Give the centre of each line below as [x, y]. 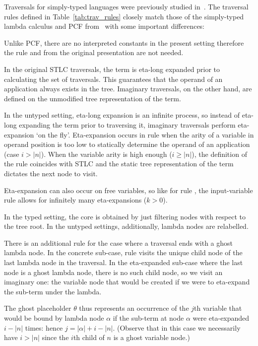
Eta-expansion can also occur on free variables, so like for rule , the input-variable [129, 190]
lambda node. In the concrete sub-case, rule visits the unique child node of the [123, 252]
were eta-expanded [221, 318]
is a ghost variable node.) [152, 337]
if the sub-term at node [148, 318]
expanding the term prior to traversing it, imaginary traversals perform [127, 124]
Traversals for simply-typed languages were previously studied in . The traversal [126, 6]
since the [55, 337]
